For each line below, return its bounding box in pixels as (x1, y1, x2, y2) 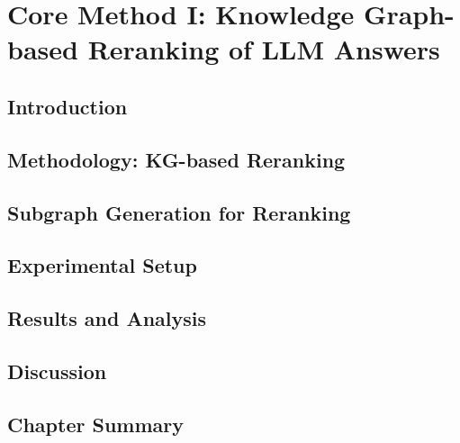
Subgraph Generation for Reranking (7, 198, 351, 226)
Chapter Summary (7, 410, 184, 438)
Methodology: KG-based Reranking (7, 145, 346, 173)
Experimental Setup (7, 251, 197, 279)
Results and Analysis (7, 304, 207, 332)
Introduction (7, 92, 128, 120)
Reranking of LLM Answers (87, 31, 440, 68)
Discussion (7, 357, 107, 384)
